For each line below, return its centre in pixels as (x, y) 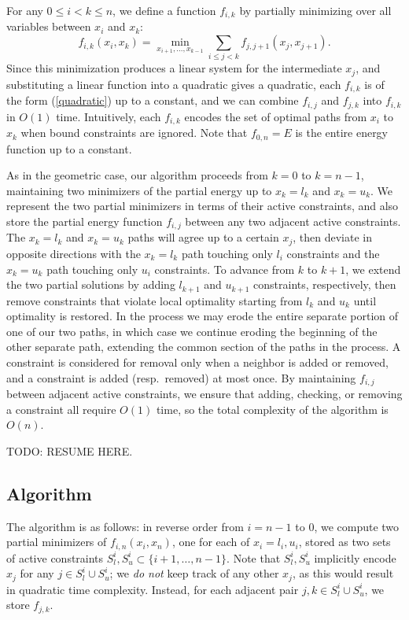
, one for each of (211, 542)
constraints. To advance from (225, 269)
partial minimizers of (57, 542)
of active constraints (55, 557)
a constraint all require (61, 409)
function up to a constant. (69, 148)
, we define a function (164, 10)
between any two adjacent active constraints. (293, 221)
